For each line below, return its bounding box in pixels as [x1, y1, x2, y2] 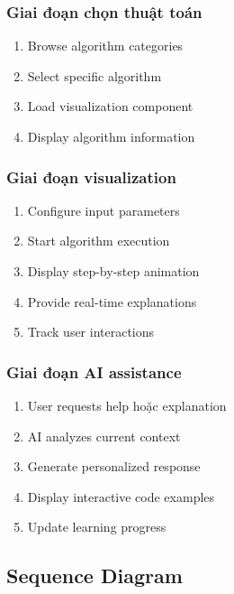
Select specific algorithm [27, 66, 162, 85]
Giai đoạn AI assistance [6, 360, 182, 383]
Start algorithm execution [27, 231, 170, 250]
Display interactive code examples [27, 487, 215, 506]
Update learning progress [27, 517, 166, 536]
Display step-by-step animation [27, 262, 200, 280]
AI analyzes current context [27, 426, 181, 445]
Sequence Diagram [6, 562, 183, 589]
